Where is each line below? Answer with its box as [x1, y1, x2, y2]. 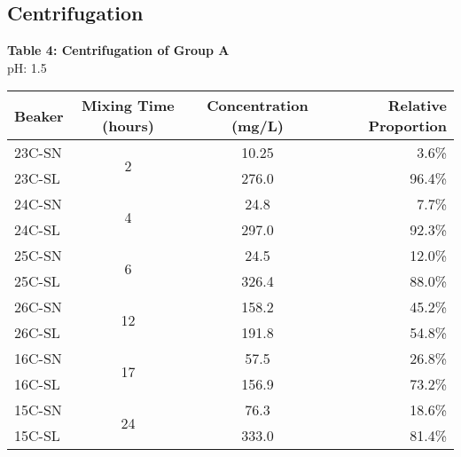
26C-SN [14, 296, 62, 318]
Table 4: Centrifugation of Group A [7, 41, 230, 59]
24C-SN [14, 193, 62, 215]
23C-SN [14, 142, 62, 163]
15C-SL [14, 425, 60, 446]
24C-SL [14, 219, 60, 240]
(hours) [102, 115, 154, 137]
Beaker [14, 105, 64, 126]
